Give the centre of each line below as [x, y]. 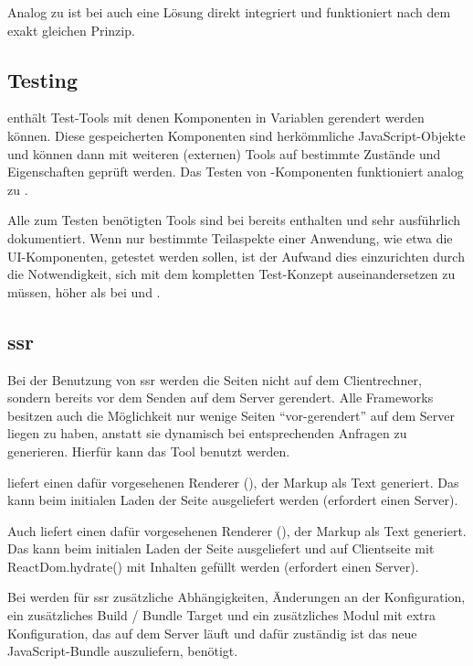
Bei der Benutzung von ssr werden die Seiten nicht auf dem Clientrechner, [215, 379]
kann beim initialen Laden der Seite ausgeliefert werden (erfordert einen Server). [233, 500]
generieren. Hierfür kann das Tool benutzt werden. [149, 451]
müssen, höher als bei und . [84, 291]
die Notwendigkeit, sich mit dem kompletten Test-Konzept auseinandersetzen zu [231, 274]
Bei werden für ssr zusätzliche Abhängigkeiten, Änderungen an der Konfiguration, [236, 597]
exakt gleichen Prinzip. [71, 30]
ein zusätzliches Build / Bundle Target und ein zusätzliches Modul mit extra [221, 615]
